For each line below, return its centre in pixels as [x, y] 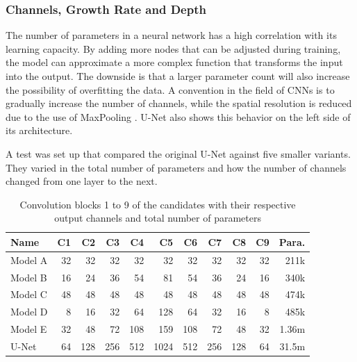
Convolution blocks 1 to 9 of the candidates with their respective [158, 204]
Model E [29, 329]
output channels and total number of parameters [158, 218]
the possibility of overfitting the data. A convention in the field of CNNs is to [170, 89]
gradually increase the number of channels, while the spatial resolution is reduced [179, 103]
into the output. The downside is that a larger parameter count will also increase [178, 76]
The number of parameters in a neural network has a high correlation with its [171, 35]
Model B [29, 277]
